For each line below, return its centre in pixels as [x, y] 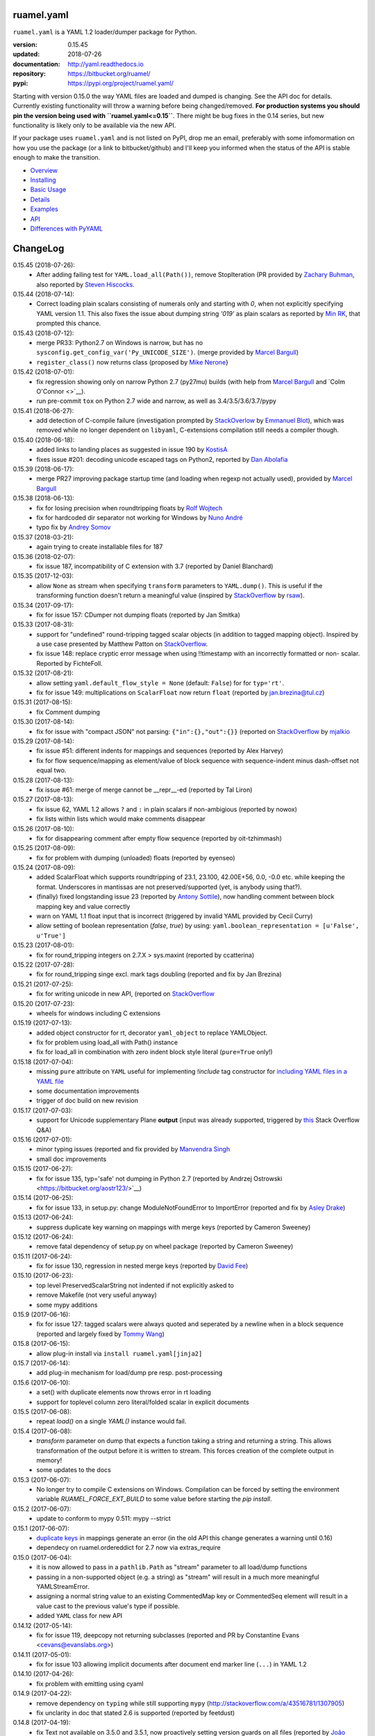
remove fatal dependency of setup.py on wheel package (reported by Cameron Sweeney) [165, 1246]
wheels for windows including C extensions [99, 1013]
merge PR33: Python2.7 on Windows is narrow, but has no [120, 342]
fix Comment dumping [68, 712]
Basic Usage [48, 190]
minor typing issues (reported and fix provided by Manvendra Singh [133, 1149]
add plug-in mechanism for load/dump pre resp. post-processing [130, 1373]
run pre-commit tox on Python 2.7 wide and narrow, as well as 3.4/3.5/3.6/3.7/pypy [157, 401]
